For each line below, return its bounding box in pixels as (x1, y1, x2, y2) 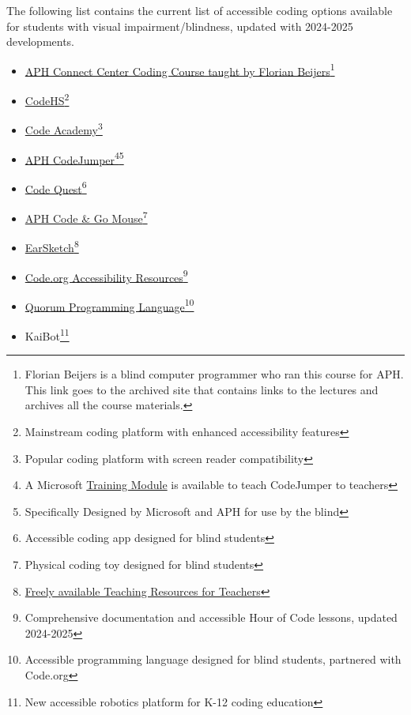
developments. (6, 33, 75, 50)
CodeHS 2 (25, 90, 70, 108)
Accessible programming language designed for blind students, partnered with (25, 651, 402, 668)
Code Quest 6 (25, 178, 87, 197)
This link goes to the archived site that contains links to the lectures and (25, 381, 379, 397)
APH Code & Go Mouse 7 (25, 208, 148, 226)
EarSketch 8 (25, 237, 79, 255)
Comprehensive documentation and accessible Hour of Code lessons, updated (25, 609, 398, 626)
